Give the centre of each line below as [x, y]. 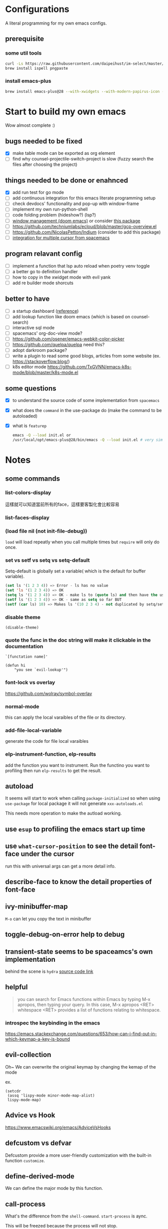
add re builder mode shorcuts [43, 283]
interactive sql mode [33, 327]
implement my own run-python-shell [50, 210]
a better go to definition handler [45, 271]
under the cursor [47, 854]
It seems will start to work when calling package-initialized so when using [83, 798]
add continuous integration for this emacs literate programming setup [84, 198]
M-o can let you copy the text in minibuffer [48, 919]
